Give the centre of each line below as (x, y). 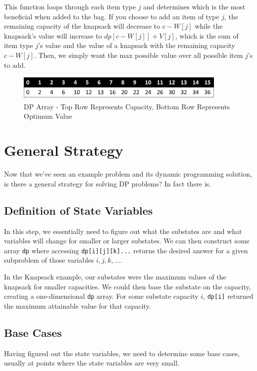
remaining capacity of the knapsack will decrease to (82, 26)
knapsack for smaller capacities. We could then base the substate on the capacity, (128, 286)
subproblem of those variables (49, 260)
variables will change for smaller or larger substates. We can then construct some (127, 241)
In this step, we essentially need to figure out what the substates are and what (123, 231)
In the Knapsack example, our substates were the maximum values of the (115, 277)
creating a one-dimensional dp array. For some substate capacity (101, 296)
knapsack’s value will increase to (53, 35)
